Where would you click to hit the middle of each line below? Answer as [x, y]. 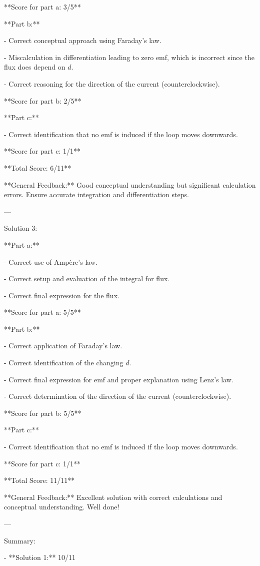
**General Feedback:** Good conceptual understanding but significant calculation [130, 184]
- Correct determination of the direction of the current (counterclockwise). [118, 396]
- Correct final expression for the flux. [62, 295]
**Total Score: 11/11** [39, 480]
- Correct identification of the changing [64, 363]
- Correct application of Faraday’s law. [63, 346]
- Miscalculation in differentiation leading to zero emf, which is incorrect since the [129, 57]
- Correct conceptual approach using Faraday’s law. [83, 40]
